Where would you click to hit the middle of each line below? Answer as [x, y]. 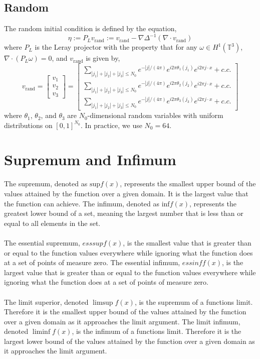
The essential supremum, [42, 242]
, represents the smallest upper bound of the [188, 184]
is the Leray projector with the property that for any [116, 47]
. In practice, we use [111, 125]
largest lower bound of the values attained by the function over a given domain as [129, 341]
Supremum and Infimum [90, 159]
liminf [41, 332]
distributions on [28, 125]
